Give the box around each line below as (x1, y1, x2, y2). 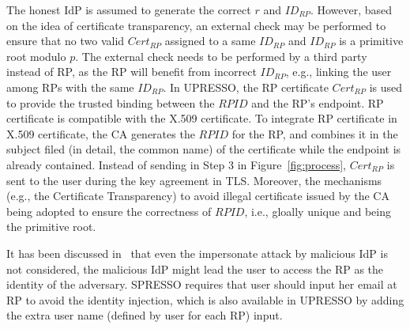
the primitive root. (6, 218, 96, 235)
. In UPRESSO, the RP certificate (163, 78, 329, 95)
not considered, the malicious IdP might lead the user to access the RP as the (6, 260, 384, 277)
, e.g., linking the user (285, 63, 392, 80)
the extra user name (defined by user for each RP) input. (6, 307, 283, 323)
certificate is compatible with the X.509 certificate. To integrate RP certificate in (6, 110, 397, 127)
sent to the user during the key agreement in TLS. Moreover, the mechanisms (6, 172, 382, 188)
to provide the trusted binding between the (6, 94, 215, 111)
